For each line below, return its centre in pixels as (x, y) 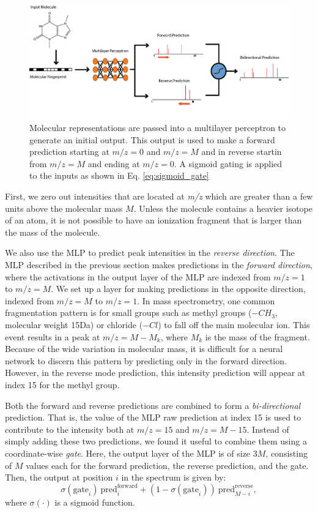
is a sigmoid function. (95, 502)
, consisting (287, 453)
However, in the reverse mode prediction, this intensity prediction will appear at (155, 373)
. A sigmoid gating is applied (228, 163)
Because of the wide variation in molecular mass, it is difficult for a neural (144, 349)
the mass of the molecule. (53, 232)
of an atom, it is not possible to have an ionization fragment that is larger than (153, 220)
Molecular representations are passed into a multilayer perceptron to (158, 128)
